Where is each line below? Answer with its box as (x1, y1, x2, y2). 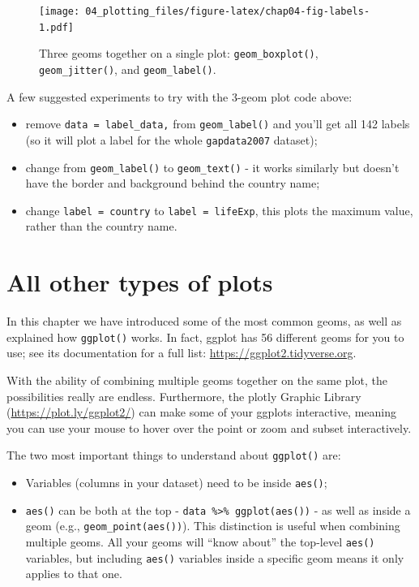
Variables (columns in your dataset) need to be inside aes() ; (25, 474, 327, 491)
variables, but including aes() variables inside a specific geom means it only (25, 549, 404, 566)
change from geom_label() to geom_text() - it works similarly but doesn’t (25, 158, 400, 175)
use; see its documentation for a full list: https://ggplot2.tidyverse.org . (6, 344, 357, 361)
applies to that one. (25, 565, 122, 582)
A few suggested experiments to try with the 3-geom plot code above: (6, 88, 353, 105)
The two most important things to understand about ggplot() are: (6, 447, 341, 464)
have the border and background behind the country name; (25, 175, 320, 192)
